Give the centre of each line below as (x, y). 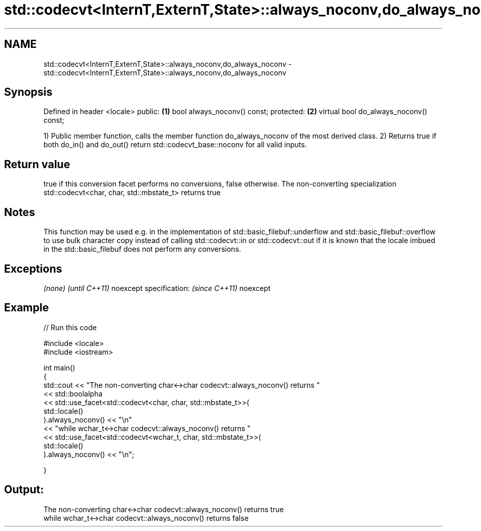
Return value (37, 164)
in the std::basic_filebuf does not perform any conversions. (142, 249)
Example (26, 308)
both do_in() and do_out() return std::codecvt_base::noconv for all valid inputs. (175, 145)
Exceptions (33, 269)
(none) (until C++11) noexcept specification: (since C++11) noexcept (157, 288)
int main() (59, 367)
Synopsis (28, 92)
